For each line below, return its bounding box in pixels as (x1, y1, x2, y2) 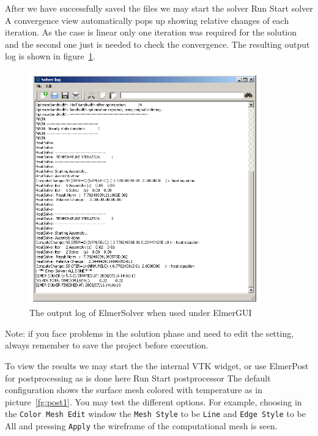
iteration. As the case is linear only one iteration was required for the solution (5, 26, 297, 39)
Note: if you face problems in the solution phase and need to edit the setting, (5, 326, 294, 339)
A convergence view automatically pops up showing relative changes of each (5, 13, 289, 26)
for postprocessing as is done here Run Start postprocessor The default (5, 371, 271, 384)
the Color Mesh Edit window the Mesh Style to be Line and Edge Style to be (5, 407, 306, 420)
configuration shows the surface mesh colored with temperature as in (5, 383, 262, 396)
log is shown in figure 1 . (5, 50, 95, 62)
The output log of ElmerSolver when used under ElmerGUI (29, 306, 252, 319)
